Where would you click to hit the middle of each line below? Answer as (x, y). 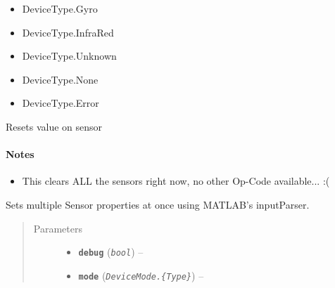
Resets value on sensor (54, 126)
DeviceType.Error (61, 103)
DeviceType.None (60, 79)
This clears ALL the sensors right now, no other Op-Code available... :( (176, 181)
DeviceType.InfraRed (68, 32)
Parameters (58, 228)
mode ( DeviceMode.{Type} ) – (141, 275)
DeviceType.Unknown (69, 56)
